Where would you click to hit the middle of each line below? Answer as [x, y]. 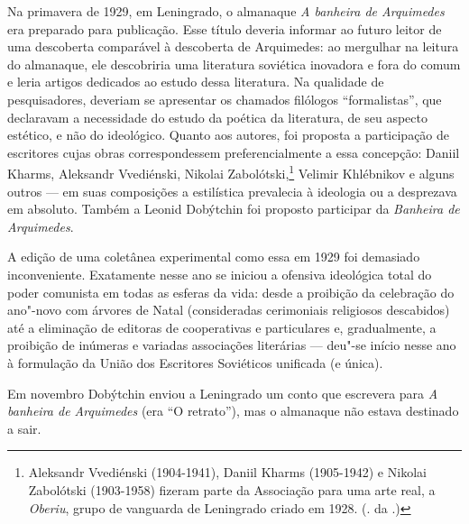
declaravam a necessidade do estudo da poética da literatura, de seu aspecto [217, 117]
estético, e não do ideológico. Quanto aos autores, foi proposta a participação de [229, 135]
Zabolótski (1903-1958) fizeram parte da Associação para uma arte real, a [232, 489]
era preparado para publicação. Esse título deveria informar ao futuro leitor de [225, 28]
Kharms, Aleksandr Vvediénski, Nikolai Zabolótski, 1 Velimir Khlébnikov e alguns [231, 172]
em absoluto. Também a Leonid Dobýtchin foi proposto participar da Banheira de [234, 209]
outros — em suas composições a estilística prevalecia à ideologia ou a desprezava [232, 191]
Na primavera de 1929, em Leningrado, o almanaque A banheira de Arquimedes [226, 11]
